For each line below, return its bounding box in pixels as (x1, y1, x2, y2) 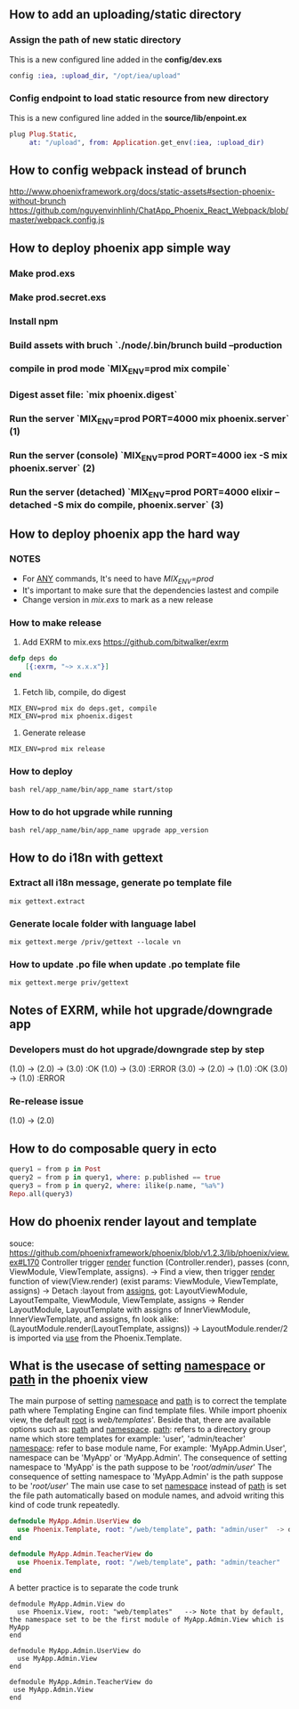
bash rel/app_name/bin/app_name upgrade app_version (9, 826, 209, 835)
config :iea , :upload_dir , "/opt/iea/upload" (9, 71, 181, 80)
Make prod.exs (9, 267, 76, 279)
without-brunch (9, 196, 67, 207)
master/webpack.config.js (9, 215, 105, 225)
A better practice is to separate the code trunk (9, 1582, 179, 1592)
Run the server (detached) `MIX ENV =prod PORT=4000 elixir (9, 485, 273, 500)
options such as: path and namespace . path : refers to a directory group (9, 1424, 271, 1435)
